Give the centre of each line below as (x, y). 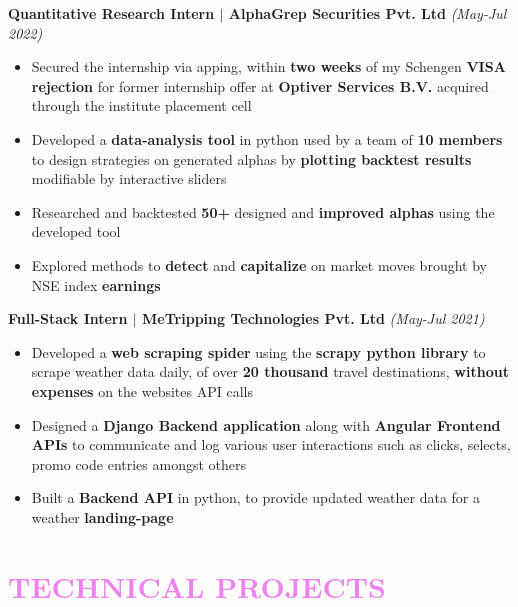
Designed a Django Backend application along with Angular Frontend (266, 424)
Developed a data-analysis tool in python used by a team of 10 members (267, 138)
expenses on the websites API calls (142, 390)
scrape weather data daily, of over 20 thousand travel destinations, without (270, 371)
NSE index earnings (96, 284)
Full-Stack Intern (68, 318)
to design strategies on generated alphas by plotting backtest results (251, 158)
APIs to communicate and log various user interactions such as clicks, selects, (271, 444)
